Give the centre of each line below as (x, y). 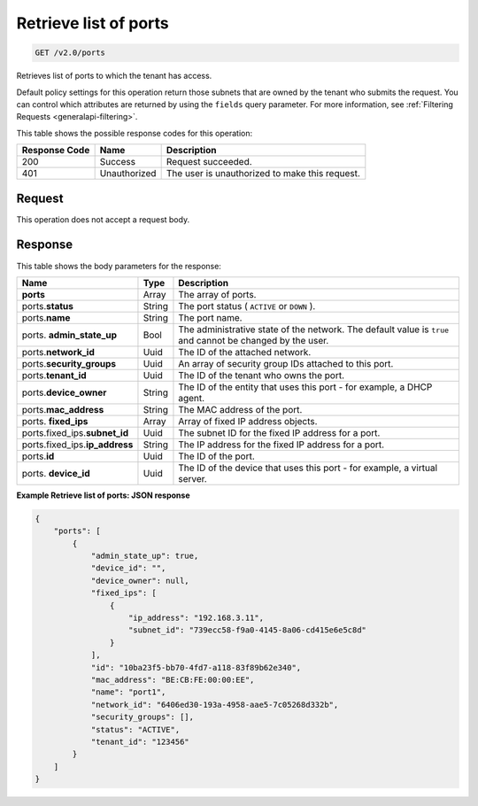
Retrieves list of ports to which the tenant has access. (114, 76)
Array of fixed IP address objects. (248, 421)
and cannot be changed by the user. (254, 340)
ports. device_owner (64, 392)
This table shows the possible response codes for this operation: (135, 133)
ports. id (38, 456)
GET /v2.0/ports (70, 53)
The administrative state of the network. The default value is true (314, 329)
